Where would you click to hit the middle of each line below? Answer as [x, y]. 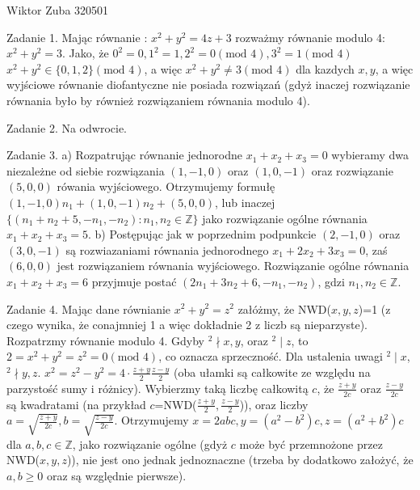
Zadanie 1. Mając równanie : [77, 37]
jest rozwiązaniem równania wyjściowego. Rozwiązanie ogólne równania [233, 266]
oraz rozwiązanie [352, 170]
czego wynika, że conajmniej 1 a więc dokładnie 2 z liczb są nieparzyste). [187, 325]
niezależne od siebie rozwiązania [86, 170]
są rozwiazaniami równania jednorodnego [167, 249]
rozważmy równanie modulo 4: [310, 37]
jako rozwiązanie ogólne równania [285, 218]
